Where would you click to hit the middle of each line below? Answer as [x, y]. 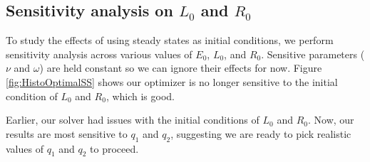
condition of [32, 96]
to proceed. [114, 148]
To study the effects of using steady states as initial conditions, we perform [170, 40]
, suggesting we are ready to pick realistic [261, 133]
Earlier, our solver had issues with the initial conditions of [133, 120]
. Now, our [331, 120]
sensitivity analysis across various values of [99, 54]
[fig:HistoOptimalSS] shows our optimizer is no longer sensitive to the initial [172, 81]
